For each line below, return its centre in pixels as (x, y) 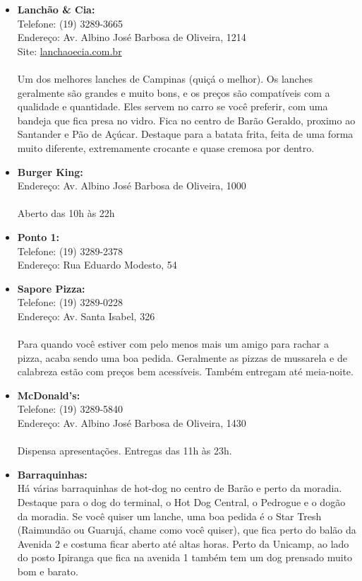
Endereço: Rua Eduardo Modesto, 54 (97, 265)
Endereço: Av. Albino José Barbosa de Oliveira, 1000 (132, 186)
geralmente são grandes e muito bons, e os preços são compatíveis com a (174, 92)
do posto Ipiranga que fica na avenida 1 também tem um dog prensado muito (185, 557)
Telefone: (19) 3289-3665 (70, 23)
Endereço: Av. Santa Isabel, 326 (86, 316)
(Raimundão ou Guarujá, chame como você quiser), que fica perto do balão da (187, 530)
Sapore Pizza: (51, 288)
